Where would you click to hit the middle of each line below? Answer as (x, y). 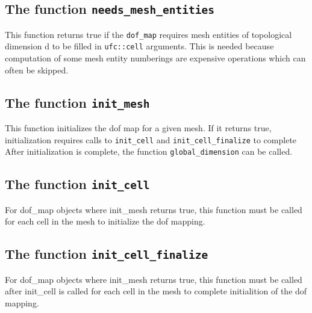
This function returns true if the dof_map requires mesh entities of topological (148, 34)
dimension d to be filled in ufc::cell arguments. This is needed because (139, 46)
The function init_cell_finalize (107, 254)
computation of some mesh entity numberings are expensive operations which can (155, 58)
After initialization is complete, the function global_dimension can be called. (149, 151)
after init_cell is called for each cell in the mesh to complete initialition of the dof (156, 291)
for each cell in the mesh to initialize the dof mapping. (105, 221)
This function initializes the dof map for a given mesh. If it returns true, (138, 128)
